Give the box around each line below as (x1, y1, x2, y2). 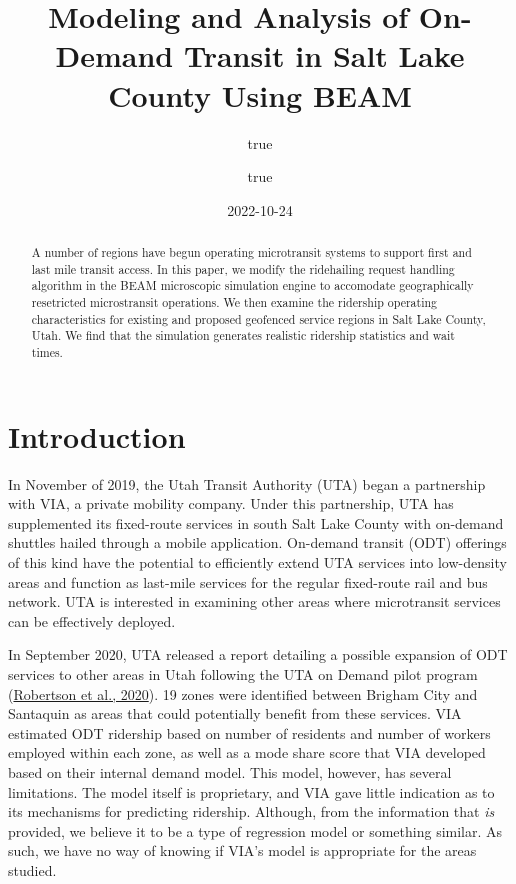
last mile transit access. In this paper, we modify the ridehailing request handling (31, 260, 455, 277)
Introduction (8, 415, 186, 456)
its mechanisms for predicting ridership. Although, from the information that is (8, 801, 495, 822)
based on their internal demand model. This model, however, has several (8, 761, 452, 782)
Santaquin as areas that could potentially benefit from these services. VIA (8, 703, 462, 724)
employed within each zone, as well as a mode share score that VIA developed (8, 742, 486, 763)
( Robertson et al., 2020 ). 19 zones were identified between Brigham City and (8, 683, 478, 704)
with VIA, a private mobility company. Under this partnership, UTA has (8, 493, 454, 514)
